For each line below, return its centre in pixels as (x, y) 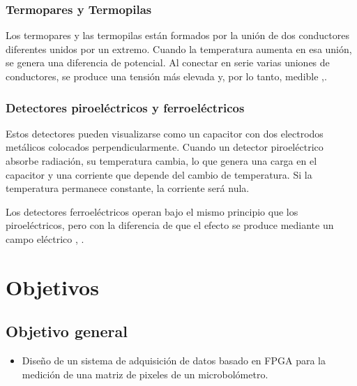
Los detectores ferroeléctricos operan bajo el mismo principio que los (152, 211)
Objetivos (52, 287)
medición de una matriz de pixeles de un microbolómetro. (145, 374)
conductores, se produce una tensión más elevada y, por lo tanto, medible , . (166, 76)
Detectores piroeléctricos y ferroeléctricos (125, 107)
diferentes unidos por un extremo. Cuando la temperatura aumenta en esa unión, (179, 49)
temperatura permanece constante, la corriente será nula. (128, 188)
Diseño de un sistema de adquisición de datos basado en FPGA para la (174, 361)
